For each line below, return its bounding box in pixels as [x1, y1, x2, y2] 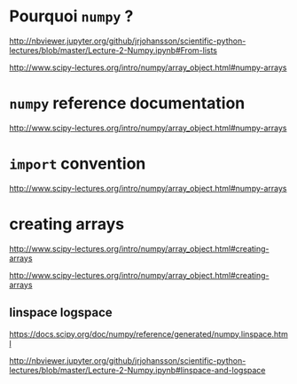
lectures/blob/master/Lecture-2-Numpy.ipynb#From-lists [9, 44, 217, 55]
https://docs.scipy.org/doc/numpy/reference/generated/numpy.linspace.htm [9, 328, 288, 339]
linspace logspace [9, 305, 113, 320]
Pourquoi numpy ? [9, 6, 134, 27]
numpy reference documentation [9, 93, 246, 114]
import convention [9, 153, 146, 174]
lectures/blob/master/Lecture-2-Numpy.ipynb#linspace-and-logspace [9, 364, 266, 375]
